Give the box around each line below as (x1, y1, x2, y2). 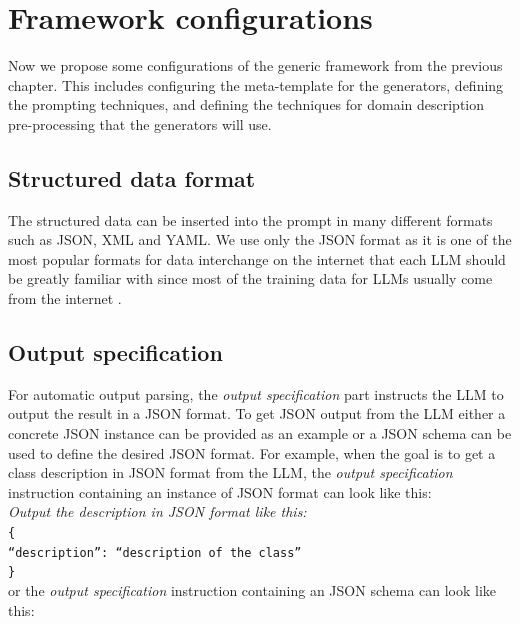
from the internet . (8, 288, 122, 309)
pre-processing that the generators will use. (8, 113, 272, 134)
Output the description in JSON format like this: (8, 501, 307, 522)
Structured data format (8, 162, 256, 193)
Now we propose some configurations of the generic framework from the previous (8, 55, 503, 76)
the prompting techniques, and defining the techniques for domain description (8, 94, 485, 115)
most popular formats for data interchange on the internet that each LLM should (8, 248, 506, 269)
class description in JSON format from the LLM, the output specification (8, 462, 453, 483)
